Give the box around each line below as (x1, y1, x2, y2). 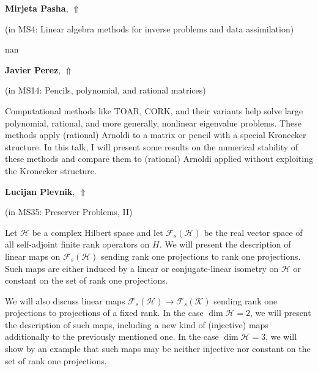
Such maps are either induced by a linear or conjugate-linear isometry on (5, 262, 279, 274)
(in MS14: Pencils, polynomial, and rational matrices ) (5, 84, 206, 97)
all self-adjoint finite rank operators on (5, 238, 150, 251)
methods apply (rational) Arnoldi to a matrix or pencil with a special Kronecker (5, 128, 306, 141)
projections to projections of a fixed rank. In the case (5, 306, 204, 319)
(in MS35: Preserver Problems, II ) (5, 205, 133, 218)
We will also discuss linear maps (5, 294, 125, 307)
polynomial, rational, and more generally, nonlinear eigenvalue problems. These (5, 116, 301, 129)
